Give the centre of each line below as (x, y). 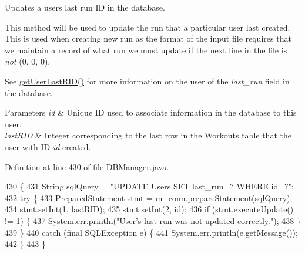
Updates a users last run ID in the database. (85, 7)
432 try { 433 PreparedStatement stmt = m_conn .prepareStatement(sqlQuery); (149, 197)
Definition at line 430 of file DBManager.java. (87, 166)
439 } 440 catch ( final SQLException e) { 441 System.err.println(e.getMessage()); (151, 232)
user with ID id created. (48, 146)
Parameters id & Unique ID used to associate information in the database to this (151, 112)
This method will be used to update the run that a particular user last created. (148, 27)
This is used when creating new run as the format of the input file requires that (148, 38)
